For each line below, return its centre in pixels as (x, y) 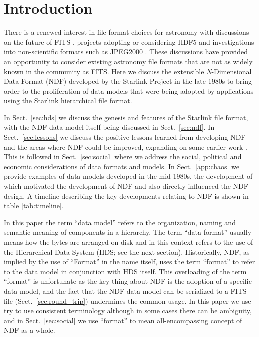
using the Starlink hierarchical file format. (68, 101)
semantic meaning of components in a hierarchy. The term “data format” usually (128, 232)
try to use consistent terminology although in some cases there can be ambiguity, (128, 311)
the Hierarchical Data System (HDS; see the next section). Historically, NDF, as (127, 252)
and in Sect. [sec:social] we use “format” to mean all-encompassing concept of (123, 320)
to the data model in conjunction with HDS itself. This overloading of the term (125, 271)
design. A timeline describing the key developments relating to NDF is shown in (126, 196)
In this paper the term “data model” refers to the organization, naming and (120, 222)
